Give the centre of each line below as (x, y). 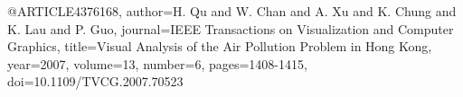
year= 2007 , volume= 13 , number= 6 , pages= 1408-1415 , (157, 63)
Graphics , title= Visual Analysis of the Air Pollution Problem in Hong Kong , (220, 46)
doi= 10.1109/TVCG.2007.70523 (95, 81)
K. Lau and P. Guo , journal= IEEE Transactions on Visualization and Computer (231, 28)
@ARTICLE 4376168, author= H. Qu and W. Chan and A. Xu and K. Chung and (232, 11)
